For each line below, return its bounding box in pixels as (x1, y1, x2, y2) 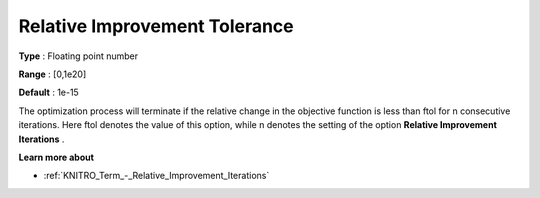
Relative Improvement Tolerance (18, 15, 294, 37)
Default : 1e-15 (18, 86, 79, 99)
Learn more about (18, 151, 95, 163)
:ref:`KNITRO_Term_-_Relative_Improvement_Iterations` (43, 170, 270, 182)
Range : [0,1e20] (18, 68, 87, 80)
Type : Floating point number (18, 50, 139, 62)
